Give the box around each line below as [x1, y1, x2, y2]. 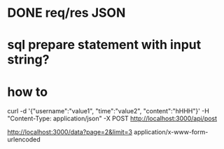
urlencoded [7, 135, 41, 144]
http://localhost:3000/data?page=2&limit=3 [7, 128, 133, 136]
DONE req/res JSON [7, 5, 126, 21]
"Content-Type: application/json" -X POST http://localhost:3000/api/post [7, 114, 218, 123]
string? [7, 52, 50, 68]
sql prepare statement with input [7, 37, 202, 53]
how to [7, 84, 48, 99]
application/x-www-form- [134, 128, 209, 136]
